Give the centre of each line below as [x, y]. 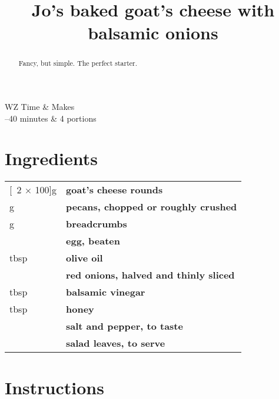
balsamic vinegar [106, 292]
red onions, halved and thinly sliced [150, 275]
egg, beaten [93, 241]
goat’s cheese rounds [114, 190]
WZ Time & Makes [40, 107]
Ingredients [52, 158]
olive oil [84, 258]
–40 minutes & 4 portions [51, 118]
